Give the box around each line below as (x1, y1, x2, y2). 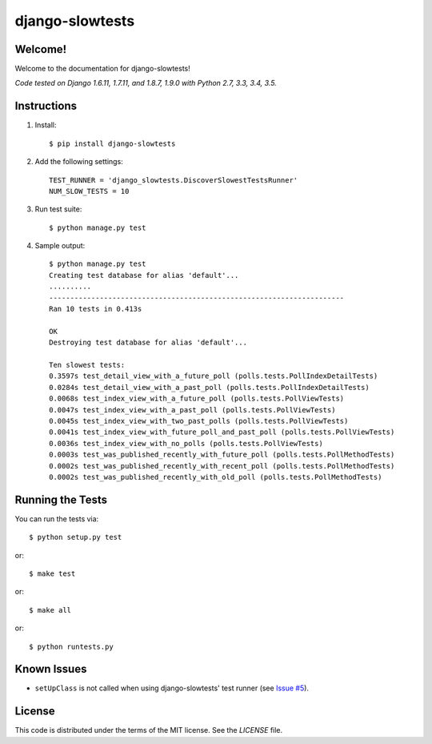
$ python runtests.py (29, 641, 114, 651)
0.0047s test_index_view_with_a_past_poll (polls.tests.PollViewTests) (49, 405, 336, 414)
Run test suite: (34, 204, 82, 214)
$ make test (29, 569, 76, 578)
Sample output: (34, 241, 86, 251)
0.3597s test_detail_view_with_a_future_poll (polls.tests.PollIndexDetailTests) (49, 372, 378, 380)
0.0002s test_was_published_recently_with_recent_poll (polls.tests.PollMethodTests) (49, 461, 395, 470)
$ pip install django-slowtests (49, 139, 176, 148)
